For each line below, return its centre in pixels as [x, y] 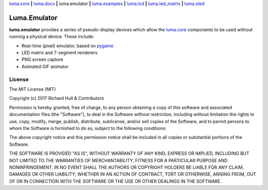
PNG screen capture [42, 60]
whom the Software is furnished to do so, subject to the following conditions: [88, 128]
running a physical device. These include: [52, 37]
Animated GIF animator [45, 66]
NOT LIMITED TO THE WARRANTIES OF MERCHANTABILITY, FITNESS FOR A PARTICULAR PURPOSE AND [118, 160]
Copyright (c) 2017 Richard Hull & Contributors [57, 98]
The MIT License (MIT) [33, 89]
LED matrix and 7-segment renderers [60, 53]
